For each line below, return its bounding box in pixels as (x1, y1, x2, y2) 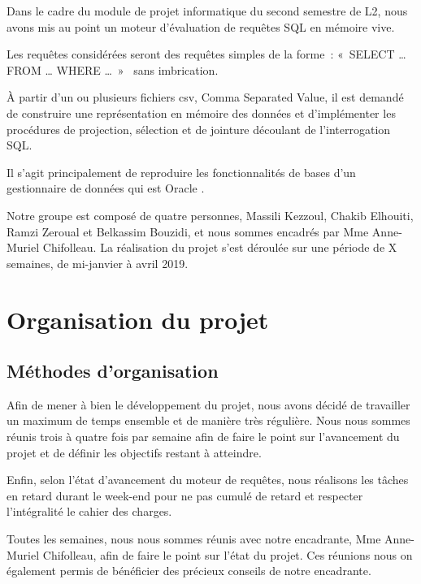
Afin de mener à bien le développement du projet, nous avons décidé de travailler (7, 396, 410, 413)
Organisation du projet (7, 302, 269, 335)
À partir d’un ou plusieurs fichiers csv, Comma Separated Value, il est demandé (7, 89, 404, 106)
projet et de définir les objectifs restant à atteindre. (7, 443, 262, 461)
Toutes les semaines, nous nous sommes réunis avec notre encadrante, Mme (7, 530, 381, 547)
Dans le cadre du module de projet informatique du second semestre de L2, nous (7, 2, 408, 19)
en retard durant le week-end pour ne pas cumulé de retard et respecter (7, 487, 363, 504)
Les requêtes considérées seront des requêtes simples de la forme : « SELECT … (7, 45, 406, 63)
